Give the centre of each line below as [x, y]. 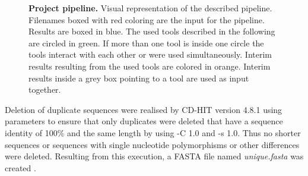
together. [45, 89]
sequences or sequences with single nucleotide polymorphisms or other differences [152, 144]
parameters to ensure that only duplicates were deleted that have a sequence [144, 121]
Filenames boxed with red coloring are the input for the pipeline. [147, 19]
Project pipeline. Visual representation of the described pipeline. [150, 8]
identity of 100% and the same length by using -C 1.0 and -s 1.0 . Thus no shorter [153, 132]
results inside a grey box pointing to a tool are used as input [139, 78]
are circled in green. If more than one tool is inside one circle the [146, 43]
